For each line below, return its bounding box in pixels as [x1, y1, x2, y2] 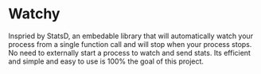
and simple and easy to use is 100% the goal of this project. [8, 56, 205, 66]
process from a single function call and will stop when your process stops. [8, 39, 252, 49]
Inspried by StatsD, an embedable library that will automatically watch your [8, 31, 253, 41]
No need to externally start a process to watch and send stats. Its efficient [8, 48, 251, 57]
